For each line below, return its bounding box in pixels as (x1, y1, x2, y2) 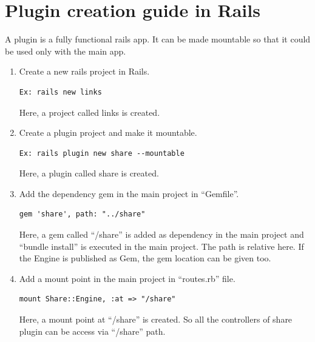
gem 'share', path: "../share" (19, 210, 146, 219)
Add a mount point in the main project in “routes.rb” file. (19, 272, 235, 284)
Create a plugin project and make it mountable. (19, 126, 197, 139)
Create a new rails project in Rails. (19, 65, 150, 78)
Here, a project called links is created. (19, 106, 160, 118)
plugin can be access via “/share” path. (19, 324, 166, 337)
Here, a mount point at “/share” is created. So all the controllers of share (19, 313, 293, 326)
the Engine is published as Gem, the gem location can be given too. (19, 252, 271, 264)
